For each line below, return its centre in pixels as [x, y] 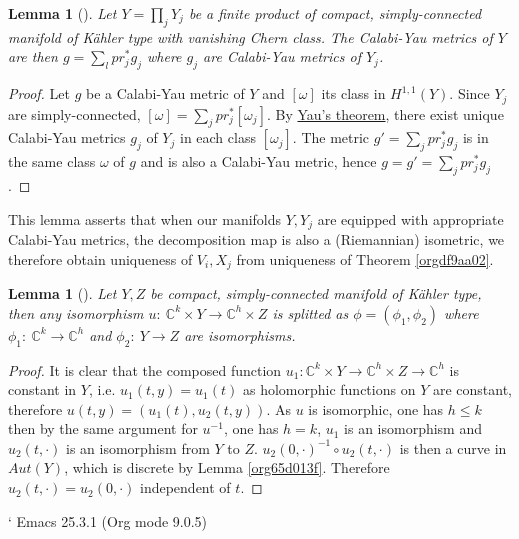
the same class [52, 161]
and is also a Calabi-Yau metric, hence [258, 161]
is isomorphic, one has [376, 408]
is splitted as [310, 312]
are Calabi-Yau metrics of [282, 56]
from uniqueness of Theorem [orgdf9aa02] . [365, 258]
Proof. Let [39, 93]
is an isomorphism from [138, 447]
